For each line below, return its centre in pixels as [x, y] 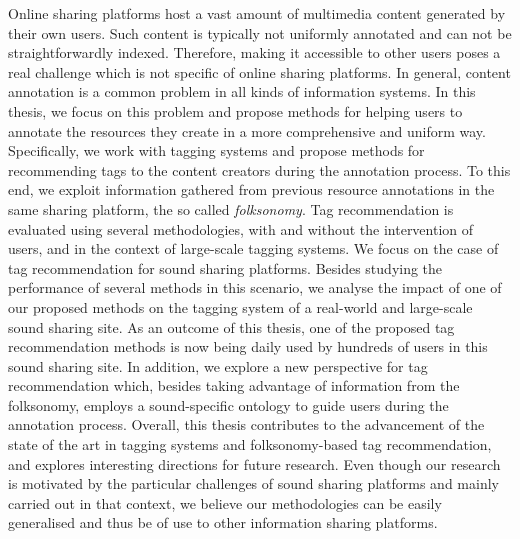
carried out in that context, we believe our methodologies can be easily [225, 502]
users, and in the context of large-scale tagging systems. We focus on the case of [253, 248]
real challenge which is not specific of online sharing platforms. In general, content [259, 71]
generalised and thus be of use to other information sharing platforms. [223, 522]
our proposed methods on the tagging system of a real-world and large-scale [240, 306]
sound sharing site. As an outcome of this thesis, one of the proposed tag [231, 326]
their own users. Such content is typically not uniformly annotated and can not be [260, 32]
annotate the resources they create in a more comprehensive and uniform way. [247, 130]
